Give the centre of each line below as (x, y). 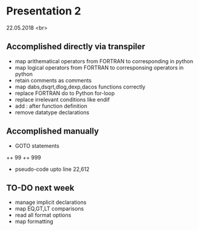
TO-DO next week (40, 188)
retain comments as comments (53, 80)
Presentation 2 (44, 11)
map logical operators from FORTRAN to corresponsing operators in (99, 67)
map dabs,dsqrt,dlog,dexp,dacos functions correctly (80, 87)
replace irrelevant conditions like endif (62, 99)
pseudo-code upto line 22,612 (52, 169)
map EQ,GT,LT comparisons (49, 209)
